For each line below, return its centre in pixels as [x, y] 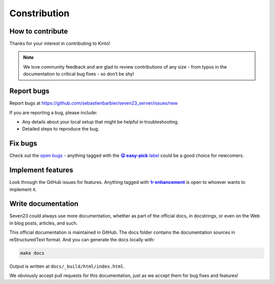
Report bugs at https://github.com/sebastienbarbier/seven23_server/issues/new [94, 103]
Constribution [39, 13]
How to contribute [39, 31]
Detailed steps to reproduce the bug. [61, 129]
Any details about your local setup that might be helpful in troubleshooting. [101, 121]
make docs [32, 253]
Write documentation [44, 204]
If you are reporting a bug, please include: [53, 112]
